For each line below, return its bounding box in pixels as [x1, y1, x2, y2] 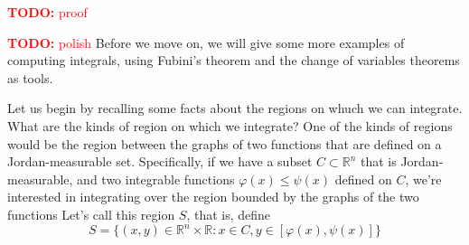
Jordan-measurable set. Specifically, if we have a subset [7, 152, 313, 171]
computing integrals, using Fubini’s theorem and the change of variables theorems [7, 51, 460, 70]
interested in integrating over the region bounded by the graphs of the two [7, 187, 419, 206]
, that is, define [186, 204, 271, 223]
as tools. [7, 68, 53, 87]
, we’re [405, 169, 442, 188]
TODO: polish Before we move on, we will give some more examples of [7, 33, 405, 52]
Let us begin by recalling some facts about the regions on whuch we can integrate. [7, 99, 463, 118]
